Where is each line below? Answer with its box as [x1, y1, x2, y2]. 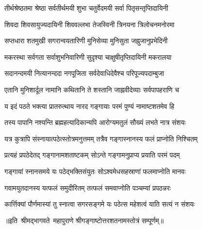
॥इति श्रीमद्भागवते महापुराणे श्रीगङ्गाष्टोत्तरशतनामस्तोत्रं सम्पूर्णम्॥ [4, 215, 164, 225]
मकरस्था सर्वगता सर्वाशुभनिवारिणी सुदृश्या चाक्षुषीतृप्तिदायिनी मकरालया [4, 52, 171, 62]
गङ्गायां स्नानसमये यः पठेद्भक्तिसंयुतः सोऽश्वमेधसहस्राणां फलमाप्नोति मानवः [4, 166, 186, 176]
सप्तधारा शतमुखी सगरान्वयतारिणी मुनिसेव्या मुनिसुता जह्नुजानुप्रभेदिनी [4, 35, 168, 46]
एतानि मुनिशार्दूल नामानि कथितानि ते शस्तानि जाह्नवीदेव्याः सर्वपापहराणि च [4, 84, 179, 94]
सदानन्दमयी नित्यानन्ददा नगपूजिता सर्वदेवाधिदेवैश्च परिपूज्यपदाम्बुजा [4, 68, 164, 78]
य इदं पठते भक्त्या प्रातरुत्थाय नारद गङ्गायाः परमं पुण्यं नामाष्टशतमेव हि [4, 101, 174, 111]
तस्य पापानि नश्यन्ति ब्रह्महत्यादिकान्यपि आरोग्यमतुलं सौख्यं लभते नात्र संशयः [4, 117, 186, 127]
